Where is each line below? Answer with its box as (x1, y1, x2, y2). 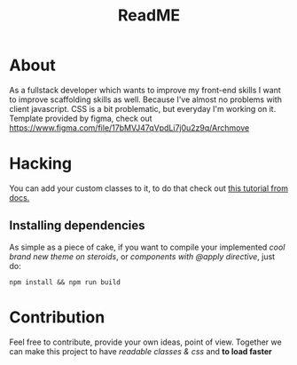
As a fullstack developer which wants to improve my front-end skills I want (9, 84, 281, 95)
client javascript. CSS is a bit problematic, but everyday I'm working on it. (9, 103, 277, 114)
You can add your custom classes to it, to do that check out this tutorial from (9, 183, 288, 194)
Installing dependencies (9, 218, 145, 234)
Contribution (9, 307, 106, 327)
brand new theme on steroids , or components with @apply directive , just (9, 250, 276, 262)
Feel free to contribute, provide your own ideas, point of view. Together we (9, 337, 282, 347)
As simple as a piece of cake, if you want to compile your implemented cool (9, 242, 285, 252)
